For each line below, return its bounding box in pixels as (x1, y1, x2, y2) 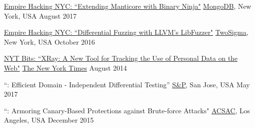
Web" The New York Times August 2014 (4, 62, 127, 73)
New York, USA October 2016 (4, 36, 95, 47)
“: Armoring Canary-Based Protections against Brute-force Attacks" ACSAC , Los (4, 105, 250, 115)
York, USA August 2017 (4, 10, 77, 21)
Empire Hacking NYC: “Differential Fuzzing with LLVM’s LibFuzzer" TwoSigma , (4, 27, 249, 37)
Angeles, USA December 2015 (4, 115, 94, 125)
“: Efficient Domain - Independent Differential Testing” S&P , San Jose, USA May (4, 79, 250, 89)
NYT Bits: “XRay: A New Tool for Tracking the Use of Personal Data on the (4, 53, 238, 63)
